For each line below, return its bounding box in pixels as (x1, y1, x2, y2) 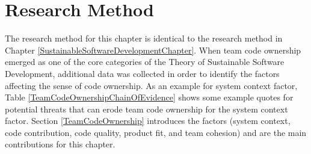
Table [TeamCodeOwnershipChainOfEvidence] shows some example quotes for (5, 91, 294, 103)
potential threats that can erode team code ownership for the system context (5, 102, 288, 115)
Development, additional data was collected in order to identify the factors (5, 67, 280, 79)
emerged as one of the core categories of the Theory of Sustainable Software (5, 55, 285, 68)
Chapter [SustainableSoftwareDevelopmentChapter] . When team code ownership (5, 43, 301, 56)
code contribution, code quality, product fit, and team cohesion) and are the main (5, 126, 307, 138)
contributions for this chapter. (5, 138, 115, 150)
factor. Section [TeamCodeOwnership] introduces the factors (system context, (5, 114, 291, 127)
